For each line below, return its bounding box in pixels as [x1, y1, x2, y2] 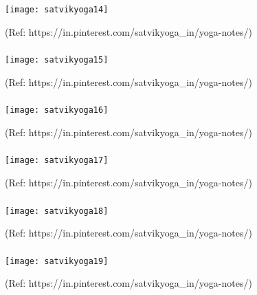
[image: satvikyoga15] [5, 55, 109, 65]
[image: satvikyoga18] [5, 206, 109, 216]
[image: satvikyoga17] [5, 155, 109, 166]
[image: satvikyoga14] [5, 4, 109, 14]
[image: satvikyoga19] [5, 256, 109, 266]
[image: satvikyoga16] [5, 105, 109, 116]
